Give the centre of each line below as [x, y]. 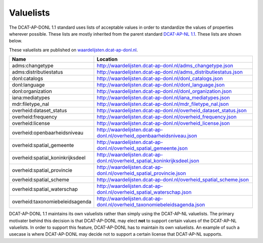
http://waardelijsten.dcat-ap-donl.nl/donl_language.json [161, 85]
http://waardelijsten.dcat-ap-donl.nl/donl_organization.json [164, 91]
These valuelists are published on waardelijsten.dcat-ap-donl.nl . [74, 50]
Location [107, 60]
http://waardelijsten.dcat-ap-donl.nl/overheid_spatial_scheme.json [173, 180]
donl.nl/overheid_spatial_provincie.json [141, 173]
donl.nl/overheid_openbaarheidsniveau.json [147, 136]
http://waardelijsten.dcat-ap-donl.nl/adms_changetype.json [165, 66]
